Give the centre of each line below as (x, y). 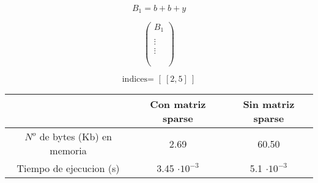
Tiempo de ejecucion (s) (68, 168)
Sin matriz (269, 104)
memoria (68, 151)
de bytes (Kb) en (76, 137)
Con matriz (178, 104)
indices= (138, 80)
